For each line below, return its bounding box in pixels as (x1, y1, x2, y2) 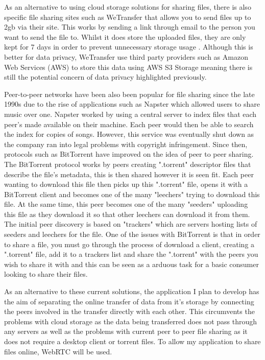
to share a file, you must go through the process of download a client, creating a (4, 238, 255, 249)
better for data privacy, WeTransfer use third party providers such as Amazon (4, 51, 248, 62)
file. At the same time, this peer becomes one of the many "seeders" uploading (4, 199, 248, 209)
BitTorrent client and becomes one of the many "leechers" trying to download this (4, 188, 260, 199)
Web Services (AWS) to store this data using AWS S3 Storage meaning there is (4, 61, 253, 72)
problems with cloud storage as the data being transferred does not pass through (4, 316, 257, 326)
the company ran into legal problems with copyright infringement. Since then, (4, 138, 248, 149)
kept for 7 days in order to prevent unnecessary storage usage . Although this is (4, 41, 253, 52)
